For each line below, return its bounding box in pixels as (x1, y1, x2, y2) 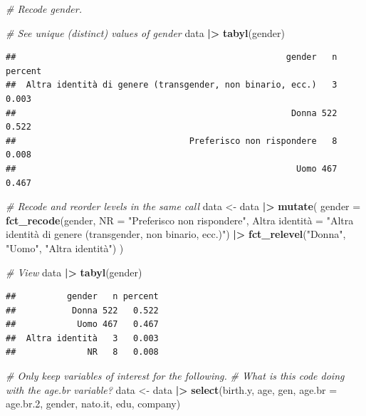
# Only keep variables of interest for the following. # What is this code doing (6, 368, 345, 383)
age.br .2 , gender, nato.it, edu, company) (6, 396, 181, 411)
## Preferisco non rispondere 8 (6, 135, 338, 146)
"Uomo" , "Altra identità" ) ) (6, 240, 124, 255)
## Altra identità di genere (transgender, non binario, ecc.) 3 (6, 80, 338, 90)
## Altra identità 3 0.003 (6, 333, 159, 343)
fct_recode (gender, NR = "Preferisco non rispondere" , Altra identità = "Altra (6, 212, 354, 227)
